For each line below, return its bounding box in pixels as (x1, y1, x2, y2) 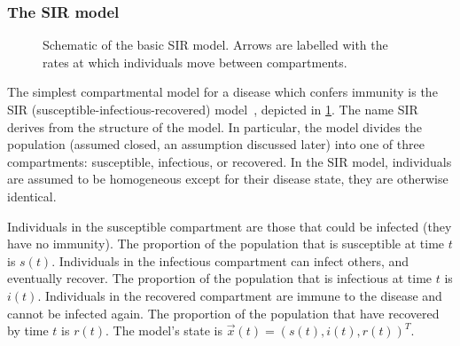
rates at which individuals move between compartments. (43, 52, 347, 71)
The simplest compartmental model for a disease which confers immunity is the (7, 83, 438, 101)
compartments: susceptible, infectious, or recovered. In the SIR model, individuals (7, 152, 452, 170)
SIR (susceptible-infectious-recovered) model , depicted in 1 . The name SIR (7, 100, 418, 118)
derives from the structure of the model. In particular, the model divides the (7, 117, 422, 136)
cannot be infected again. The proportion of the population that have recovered (7, 303, 440, 322)
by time (7, 321, 49, 340)
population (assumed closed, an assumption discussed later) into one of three (7, 135, 425, 153)
